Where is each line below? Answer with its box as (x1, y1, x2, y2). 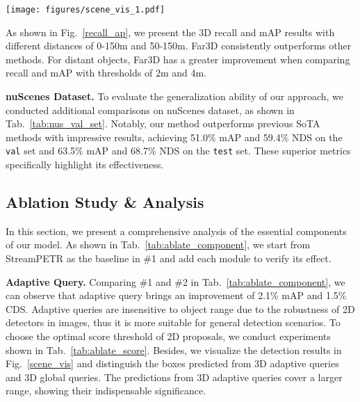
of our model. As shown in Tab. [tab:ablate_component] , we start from (6, 237, 311, 252)
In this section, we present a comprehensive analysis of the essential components (6, 223, 347, 238)
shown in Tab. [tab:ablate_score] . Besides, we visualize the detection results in (6, 342, 342, 357)
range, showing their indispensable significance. (6, 383, 206, 398)
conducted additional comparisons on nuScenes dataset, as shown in (6, 102, 295, 117)
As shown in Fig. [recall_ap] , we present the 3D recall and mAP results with (6, 24, 335, 39)
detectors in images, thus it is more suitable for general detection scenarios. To (6, 315, 341, 330)
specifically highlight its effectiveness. (6, 157, 164, 172)
